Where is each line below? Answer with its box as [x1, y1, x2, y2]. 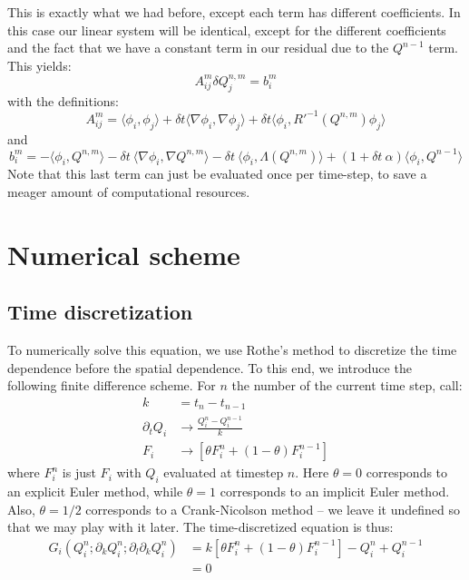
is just [62, 463, 96, 482]
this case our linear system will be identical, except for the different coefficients [7, 20, 446, 39]
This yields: [7, 55, 72, 74]
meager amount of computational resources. [7, 182, 250, 202]
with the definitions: [7, 91, 119, 110]
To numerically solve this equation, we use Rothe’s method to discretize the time [7, 340, 457, 359]
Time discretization [7, 298, 193, 326]
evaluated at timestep [163, 463, 284, 482]
